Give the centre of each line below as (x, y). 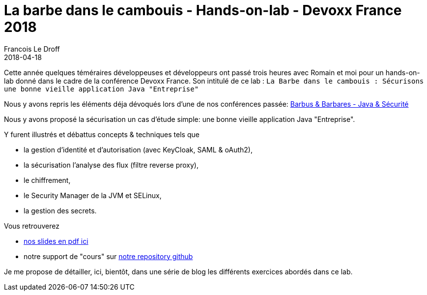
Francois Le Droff (32, 49)
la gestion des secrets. (60, 210)
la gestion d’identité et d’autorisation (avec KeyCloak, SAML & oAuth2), (138, 149)
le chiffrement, (47, 180)
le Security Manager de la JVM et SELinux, (93, 195)
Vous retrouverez (32, 226)
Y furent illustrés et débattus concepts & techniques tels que (102, 134)
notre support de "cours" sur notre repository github (108, 256)
